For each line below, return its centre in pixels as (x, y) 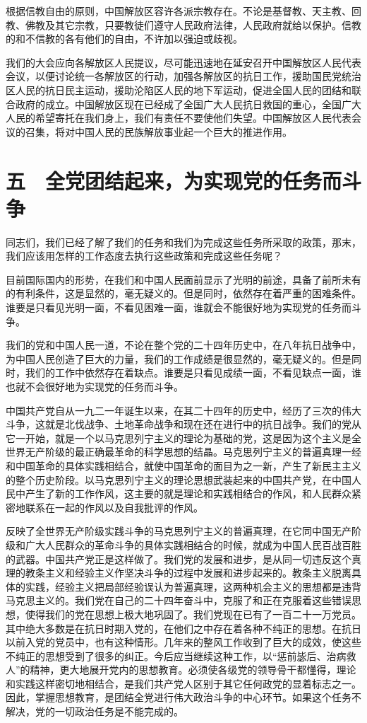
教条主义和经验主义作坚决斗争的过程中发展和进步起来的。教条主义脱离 (188, 573)
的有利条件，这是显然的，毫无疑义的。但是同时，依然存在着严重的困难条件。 (183, 293)
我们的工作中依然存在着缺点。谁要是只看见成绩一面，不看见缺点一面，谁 (193, 372)
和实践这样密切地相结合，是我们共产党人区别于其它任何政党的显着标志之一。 (183, 683)
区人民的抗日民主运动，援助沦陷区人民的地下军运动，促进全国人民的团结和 (179, 89)
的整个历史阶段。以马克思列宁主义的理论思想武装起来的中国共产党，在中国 (179, 479)
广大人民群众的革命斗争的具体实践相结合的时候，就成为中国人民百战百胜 (193, 544)
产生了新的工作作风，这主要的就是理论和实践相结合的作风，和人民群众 (188, 493)
